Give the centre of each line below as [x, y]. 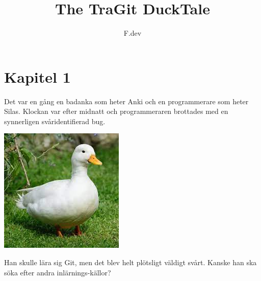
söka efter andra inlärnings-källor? [58, 272]
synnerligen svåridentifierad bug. [55, 121]
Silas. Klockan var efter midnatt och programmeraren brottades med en [116, 111]
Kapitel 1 [37, 76]
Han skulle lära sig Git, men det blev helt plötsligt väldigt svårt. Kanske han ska [130, 262]
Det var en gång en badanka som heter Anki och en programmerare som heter [126, 101]
